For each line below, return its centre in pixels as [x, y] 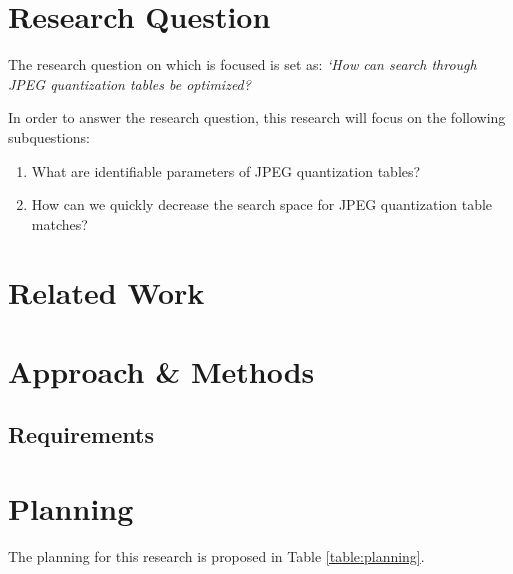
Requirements [81, 434]
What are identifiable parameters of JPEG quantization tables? [226, 170]
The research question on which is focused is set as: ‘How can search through [242, 64]
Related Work [106, 292]
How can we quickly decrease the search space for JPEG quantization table [262, 204]
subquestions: [49, 136]
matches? [59, 223]
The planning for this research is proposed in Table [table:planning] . [216, 555]
